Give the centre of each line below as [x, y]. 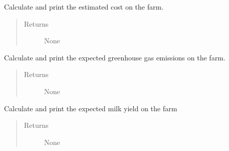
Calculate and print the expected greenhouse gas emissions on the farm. [115, 57]
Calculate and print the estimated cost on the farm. [84, 7]
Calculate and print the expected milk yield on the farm [91, 108]
